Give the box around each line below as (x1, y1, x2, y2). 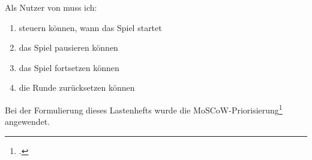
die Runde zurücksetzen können (19, 81, 135, 94)
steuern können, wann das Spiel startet (19, 21, 162, 33)
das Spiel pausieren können (19, 41, 118, 54)
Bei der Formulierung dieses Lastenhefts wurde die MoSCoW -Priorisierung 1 (5, 101, 283, 116)
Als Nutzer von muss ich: (5, 1, 97, 13)
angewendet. (5, 115, 50, 128)
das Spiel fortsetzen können (19, 61, 119, 73)
